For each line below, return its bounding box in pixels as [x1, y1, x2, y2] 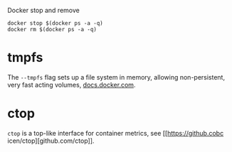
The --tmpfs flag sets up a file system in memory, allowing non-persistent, [7, 72, 226, 81]
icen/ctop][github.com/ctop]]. [7, 136, 95, 145]
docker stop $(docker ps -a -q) [7, 20, 103, 27]
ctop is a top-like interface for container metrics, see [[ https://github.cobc [7, 129, 224, 137]
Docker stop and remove [7, 6, 80, 14]
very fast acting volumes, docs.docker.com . [7, 80, 136, 89]
